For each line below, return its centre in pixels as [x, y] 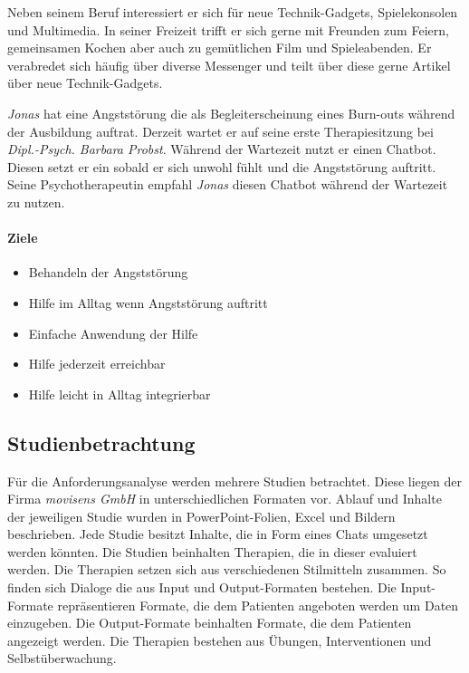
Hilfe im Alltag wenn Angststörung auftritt [148, 302]
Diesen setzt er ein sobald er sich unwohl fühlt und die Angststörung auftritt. [222, 166]
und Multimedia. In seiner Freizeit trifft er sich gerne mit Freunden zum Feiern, [228, 29]
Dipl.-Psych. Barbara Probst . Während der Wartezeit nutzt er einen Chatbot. [222, 149]
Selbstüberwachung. [62, 658]
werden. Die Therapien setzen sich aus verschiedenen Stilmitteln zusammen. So [227, 569]
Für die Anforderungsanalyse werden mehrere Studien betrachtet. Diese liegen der [234, 481]
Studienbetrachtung [101, 442]
